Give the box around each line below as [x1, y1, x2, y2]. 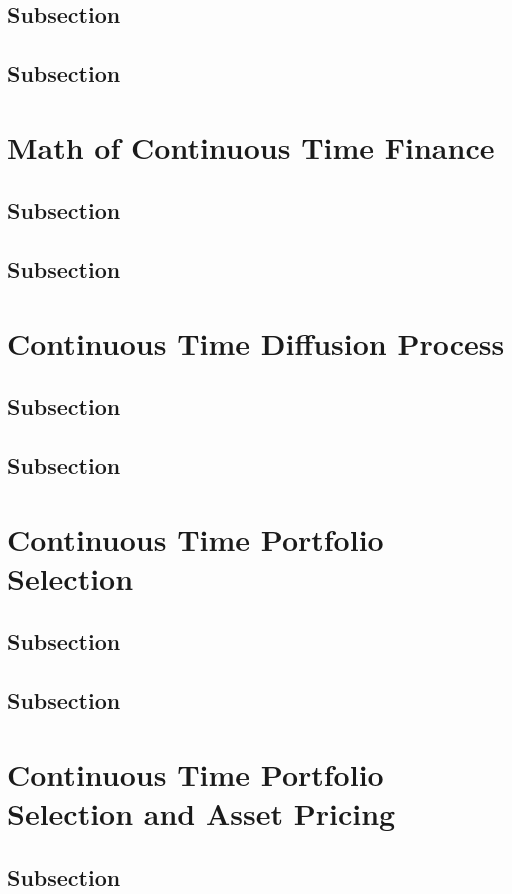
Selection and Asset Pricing [7, 792, 396, 833]
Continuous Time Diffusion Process [7, 322, 505, 363]
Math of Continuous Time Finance [7, 126, 495, 167]
